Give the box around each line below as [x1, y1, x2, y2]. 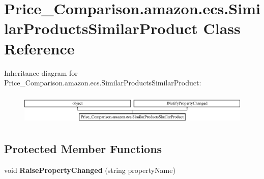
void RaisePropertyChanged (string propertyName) [4, 164, 175, 175]
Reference [4, 38, 75, 58]
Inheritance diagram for [4, 67, 78, 78]
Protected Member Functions [4, 141, 162, 157]
